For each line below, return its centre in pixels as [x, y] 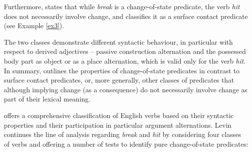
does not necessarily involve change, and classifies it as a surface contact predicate [126, 16]
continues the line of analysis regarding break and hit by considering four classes [123, 134]
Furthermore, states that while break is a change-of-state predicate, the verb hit [122, 6]
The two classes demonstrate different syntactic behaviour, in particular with [118, 42]
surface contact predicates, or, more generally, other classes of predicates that [119, 80]
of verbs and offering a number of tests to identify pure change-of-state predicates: [126, 144]
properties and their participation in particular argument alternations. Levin [118, 125]
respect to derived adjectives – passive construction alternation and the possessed [125, 51]
